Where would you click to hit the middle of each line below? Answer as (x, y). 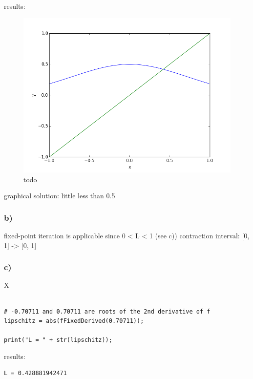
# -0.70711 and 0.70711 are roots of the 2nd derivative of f (107, 311)
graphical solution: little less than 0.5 (60, 196)
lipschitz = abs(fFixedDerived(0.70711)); (74, 321)
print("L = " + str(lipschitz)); (58, 340)
